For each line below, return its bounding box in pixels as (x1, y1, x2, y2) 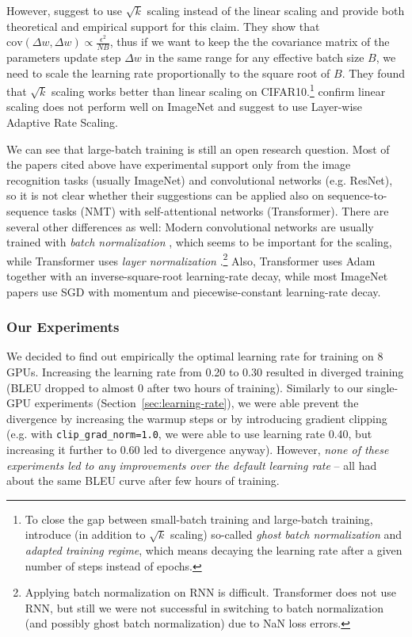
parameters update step (6, 49, 121, 66)
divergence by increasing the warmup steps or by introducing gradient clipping (6, 410, 387, 426)
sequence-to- (327, 187, 387, 204)
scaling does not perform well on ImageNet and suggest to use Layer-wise (6, 98, 363, 115)
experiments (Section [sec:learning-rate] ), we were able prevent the (34, 395, 359, 411)
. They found (341, 64, 406, 81)
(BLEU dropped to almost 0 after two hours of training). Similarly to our (6, 379, 364, 395)
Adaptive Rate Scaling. (6, 114, 118, 131)
